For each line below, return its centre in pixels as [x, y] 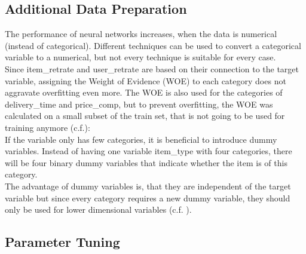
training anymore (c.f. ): [48, 127]
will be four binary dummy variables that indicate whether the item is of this [146, 162]
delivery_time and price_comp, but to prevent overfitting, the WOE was [139, 104]
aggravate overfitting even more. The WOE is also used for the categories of [144, 92]
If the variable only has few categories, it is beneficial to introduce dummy [141, 139]
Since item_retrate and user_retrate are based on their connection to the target [152, 68]
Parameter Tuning [62, 242]
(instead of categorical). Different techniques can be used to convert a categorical [153, 45]
